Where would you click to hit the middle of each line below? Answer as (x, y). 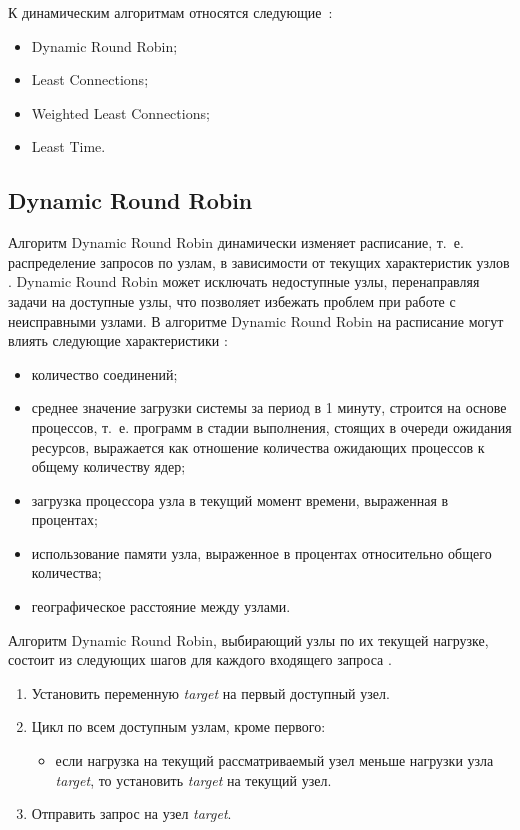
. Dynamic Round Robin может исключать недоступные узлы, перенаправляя (244, 281)
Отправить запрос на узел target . (131, 813)
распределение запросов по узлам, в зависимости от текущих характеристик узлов (259, 261)
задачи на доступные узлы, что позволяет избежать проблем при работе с (232, 300)
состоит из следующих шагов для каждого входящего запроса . (200, 659)
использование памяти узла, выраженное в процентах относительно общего (261, 552)
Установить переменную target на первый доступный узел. (210, 692)
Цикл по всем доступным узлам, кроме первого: (178, 726)
